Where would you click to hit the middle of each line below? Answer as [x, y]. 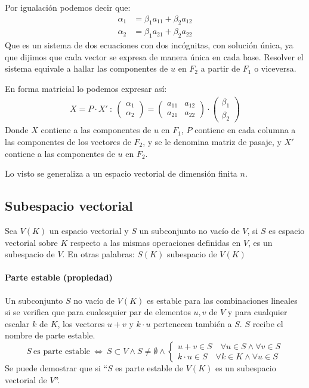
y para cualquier [257, 312]
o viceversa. [275, 68]
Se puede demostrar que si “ [56, 367]
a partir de [220, 68]
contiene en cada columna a [245, 130]
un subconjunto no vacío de [189, 230]
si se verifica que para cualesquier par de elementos [98, 312]
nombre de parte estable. [50, 335]
